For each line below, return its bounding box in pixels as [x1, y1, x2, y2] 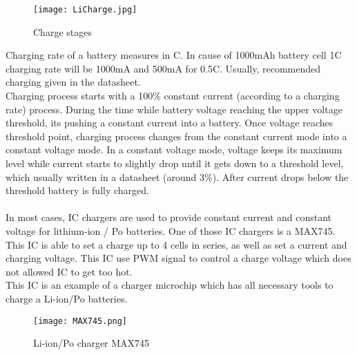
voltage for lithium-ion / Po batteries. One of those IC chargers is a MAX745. [6, 223, 336, 238]
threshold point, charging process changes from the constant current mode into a [6, 128, 347, 143]
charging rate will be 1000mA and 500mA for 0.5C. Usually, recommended [6, 61, 321, 75]
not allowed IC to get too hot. [6, 264, 133, 278]
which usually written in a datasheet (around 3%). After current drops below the [6, 169, 349, 184]
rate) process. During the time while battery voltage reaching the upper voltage [6, 102, 342, 116]
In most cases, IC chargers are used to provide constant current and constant [6, 210, 332, 224]
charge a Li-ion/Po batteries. [6, 291, 128, 305]
